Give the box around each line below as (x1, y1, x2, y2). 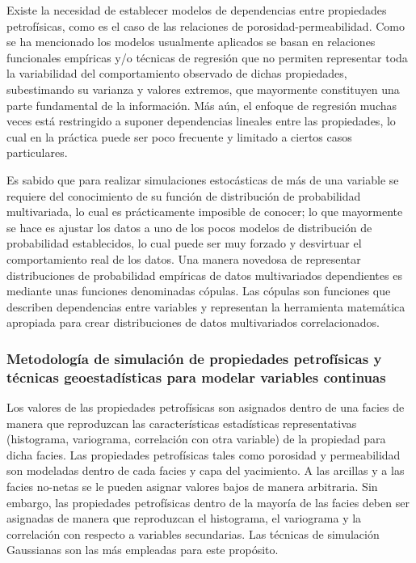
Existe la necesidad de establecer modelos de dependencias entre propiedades (6, 2, 387, 18)
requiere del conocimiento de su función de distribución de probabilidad (6, 187, 361, 204)
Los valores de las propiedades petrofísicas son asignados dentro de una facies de (6, 399, 405, 416)
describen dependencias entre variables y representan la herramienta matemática (6, 298, 405, 315)
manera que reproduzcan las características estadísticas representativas (6, 414, 357, 431)
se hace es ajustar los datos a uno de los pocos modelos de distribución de (6, 218, 372, 235)
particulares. (6, 144, 68, 161)
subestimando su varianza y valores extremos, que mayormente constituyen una (6, 80, 400, 97)
